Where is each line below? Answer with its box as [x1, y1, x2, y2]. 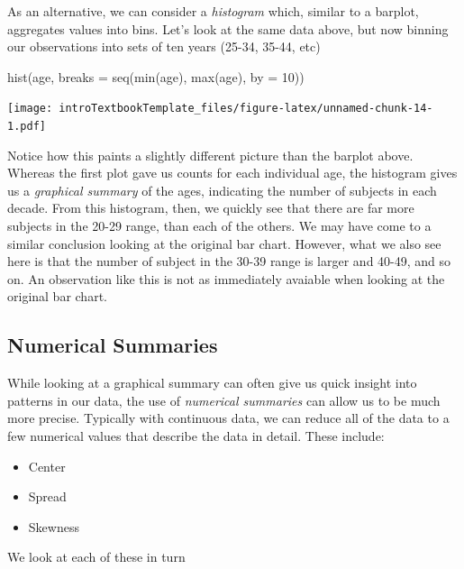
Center [28, 456, 66, 475]
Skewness [28, 517, 79, 536]
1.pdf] [7, 120, 46, 133]
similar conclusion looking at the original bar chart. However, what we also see [7, 234, 441, 252]
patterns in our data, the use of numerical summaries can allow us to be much [7, 390, 441, 409]
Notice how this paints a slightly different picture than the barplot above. [7, 145, 414, 164]
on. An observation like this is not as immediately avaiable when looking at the [7, 269, 445, 288]
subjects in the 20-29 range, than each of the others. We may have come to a [7, 216, 432, 235]
